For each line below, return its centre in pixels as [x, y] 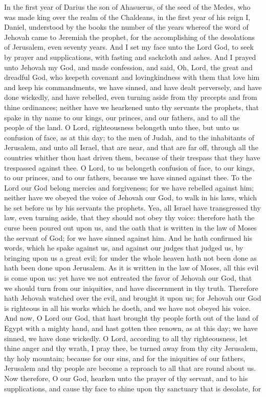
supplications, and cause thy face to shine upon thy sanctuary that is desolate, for [133, 388]
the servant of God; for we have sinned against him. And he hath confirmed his [128, 237]
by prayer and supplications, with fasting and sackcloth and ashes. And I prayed [130, 57]
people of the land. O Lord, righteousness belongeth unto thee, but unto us [122, 127]
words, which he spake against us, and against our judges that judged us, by [124, 248]
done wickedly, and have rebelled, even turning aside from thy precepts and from [131, 97]
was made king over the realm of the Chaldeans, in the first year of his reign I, [127, 17]
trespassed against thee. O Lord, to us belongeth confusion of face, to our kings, [129, 167]
